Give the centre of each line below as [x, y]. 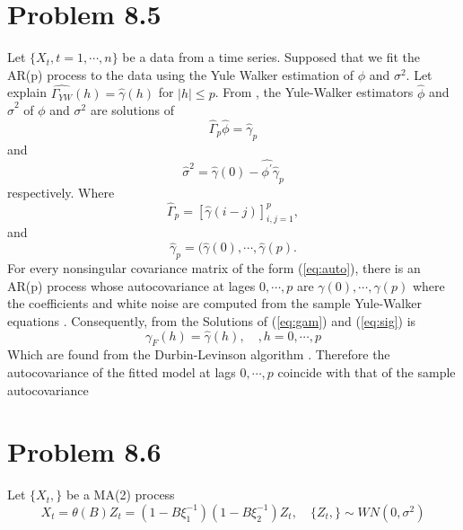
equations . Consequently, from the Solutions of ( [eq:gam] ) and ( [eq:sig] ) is [212, 320]
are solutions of [132, 110]
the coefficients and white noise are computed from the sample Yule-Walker [214, 303]
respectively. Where [61, 192]
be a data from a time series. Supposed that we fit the [271, 57]
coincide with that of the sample [367, 372]
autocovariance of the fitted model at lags [122, 372]
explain [27, 92]
